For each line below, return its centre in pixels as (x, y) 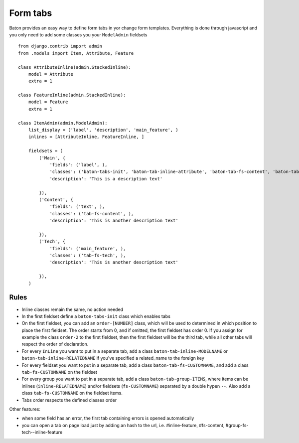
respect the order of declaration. (55, 344)
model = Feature (48, 102)
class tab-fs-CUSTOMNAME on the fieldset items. (72, 393)
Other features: (25, 409)
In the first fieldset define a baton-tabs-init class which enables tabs (96, 316)
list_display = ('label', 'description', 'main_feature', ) (103, 130)
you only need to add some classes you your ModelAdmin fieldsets (78, 34)
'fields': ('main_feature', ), (88, 248)
